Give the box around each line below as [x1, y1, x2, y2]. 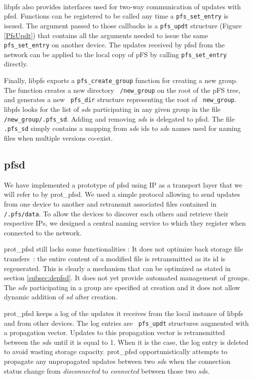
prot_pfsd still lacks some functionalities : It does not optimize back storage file [4, 244, 243, 254]
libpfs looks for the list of [4, 104, 79, 114]
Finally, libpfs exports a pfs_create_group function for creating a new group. [4, 75, 238, 85]
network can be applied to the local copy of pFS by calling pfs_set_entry [4, 49, 227, 59]
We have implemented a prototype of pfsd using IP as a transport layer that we [4, 179, 242, 189]
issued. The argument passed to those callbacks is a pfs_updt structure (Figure [4, 20, 242, 30]
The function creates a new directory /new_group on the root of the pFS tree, [4, 84, 241, 95]
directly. [4, 59, 28, 69]
